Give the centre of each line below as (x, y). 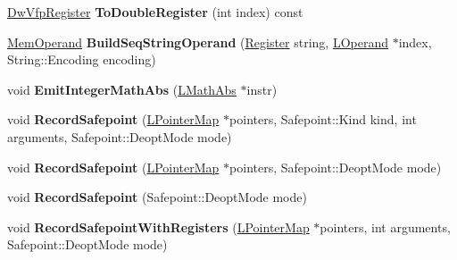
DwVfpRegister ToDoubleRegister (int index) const (155, 12)
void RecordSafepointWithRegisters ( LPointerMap (158, 226)
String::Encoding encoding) (82, 59)
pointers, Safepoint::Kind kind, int (323, 119)
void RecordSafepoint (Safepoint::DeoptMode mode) (157, 197)
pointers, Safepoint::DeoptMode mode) (336, 167)
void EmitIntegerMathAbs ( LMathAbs (122, 89)
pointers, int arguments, (385, 226)
